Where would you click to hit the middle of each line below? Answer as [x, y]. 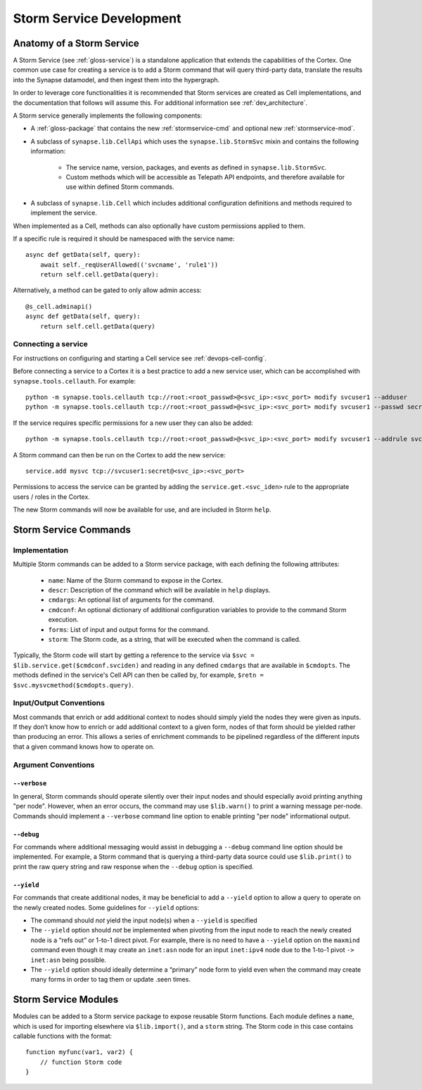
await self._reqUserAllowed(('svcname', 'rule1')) [129, 265]
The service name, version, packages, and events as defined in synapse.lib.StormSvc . [196, 167]
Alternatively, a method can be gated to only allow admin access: [107, 290]
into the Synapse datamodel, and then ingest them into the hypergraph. [116, 80]
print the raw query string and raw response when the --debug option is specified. [134, 866]
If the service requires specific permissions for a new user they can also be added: [133, 423]
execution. [63, 620]
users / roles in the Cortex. [52, 497]
